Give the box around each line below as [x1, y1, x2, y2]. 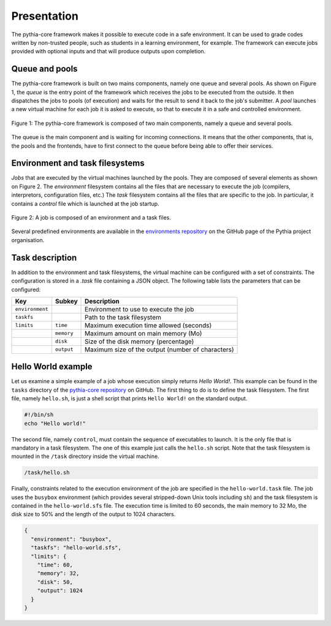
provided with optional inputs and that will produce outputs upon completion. [11, 48, 206, 55]
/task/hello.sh [24, 469, 70, 476]
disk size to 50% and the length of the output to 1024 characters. [11, 511, 176, 518]
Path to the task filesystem [85, 313, 162, 321]
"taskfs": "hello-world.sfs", [31, 544, 122, 551]
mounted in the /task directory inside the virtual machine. [11, 452, 159, 460]
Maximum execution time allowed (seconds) [85, 321, 212, 329]
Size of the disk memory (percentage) [85, 337, 194, 346]
